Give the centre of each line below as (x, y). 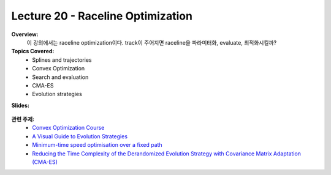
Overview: (25, 34)
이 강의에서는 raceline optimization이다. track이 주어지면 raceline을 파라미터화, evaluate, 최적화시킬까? (152, 42)
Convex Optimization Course (68, 128)
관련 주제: (23, 119)
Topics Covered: (33, 51)
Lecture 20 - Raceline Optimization (102, 16)
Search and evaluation (60, 77)
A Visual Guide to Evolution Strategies (80, 136)
